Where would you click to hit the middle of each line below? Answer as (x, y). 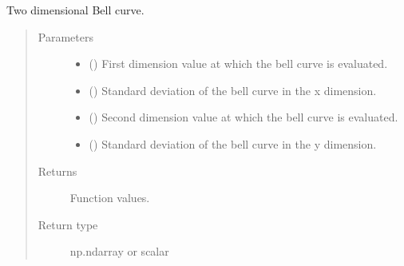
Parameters (65, 36)
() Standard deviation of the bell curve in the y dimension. (233, 143)
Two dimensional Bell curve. (75, 10)
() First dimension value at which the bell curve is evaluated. (238, 64)
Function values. (110, 198)
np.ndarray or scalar (119, 251)
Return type (68, 224)
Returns (57, 171)
